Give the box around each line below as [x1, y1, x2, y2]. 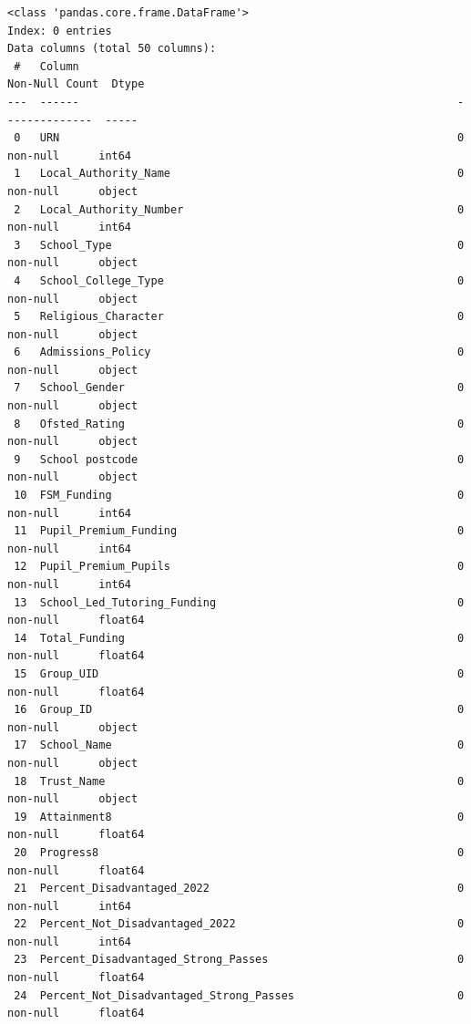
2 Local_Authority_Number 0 [14, 202, 465, 216]
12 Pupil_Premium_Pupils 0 [14, 560, 465, 574]
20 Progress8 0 [14, 845, 465, 859]
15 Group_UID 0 [14, 667, 465, 680]
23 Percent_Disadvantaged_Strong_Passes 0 [14, 953, 465, 967]
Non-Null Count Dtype [7, 78, 145, 91]
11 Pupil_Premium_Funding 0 [14, 524, 465, 538]
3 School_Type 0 [14, 238, 465, 252]
